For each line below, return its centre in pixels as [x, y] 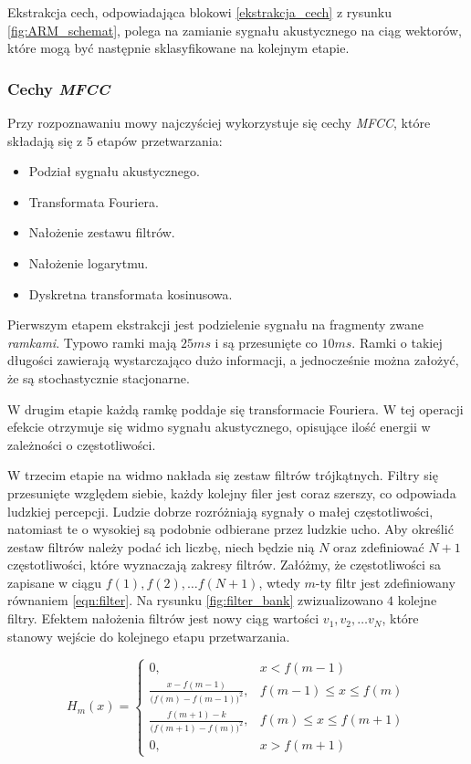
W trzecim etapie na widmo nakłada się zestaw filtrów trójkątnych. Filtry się [223, 475]
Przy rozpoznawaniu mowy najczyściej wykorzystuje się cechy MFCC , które [219, 122]
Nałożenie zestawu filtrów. [102, 232]
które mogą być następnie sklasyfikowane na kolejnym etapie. [178, 48]
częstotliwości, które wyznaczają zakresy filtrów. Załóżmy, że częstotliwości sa [224, 565]
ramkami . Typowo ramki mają [92, 342]
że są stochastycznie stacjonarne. [99, 377]
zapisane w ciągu [55, 582]
